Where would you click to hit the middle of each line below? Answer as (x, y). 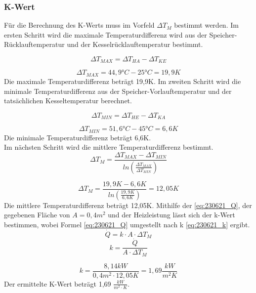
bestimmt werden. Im (206, 25)
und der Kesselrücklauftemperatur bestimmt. (135, 44)
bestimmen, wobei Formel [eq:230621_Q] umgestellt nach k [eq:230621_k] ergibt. (127, 224)
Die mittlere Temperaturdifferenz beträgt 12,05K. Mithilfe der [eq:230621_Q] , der (128, 205)
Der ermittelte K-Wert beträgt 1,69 (58, 283)
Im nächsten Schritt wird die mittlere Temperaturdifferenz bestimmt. (109, 147)
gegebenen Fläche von (37, 215)
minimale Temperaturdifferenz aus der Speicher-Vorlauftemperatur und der (118, 91)
